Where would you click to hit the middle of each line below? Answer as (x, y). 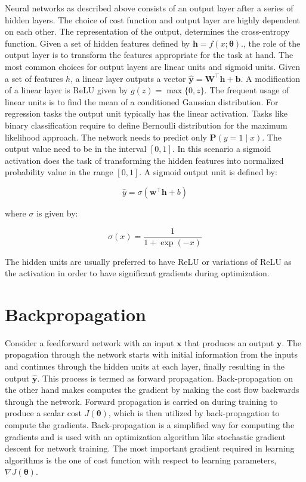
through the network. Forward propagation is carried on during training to (141, 401)
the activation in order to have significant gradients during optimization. (137, 273)
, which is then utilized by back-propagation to (194, 413)
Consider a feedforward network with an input (89, 342)
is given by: (57, 213)
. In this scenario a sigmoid (222, 149)
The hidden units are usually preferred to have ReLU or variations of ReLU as (148, 261)
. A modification (271, 78)
